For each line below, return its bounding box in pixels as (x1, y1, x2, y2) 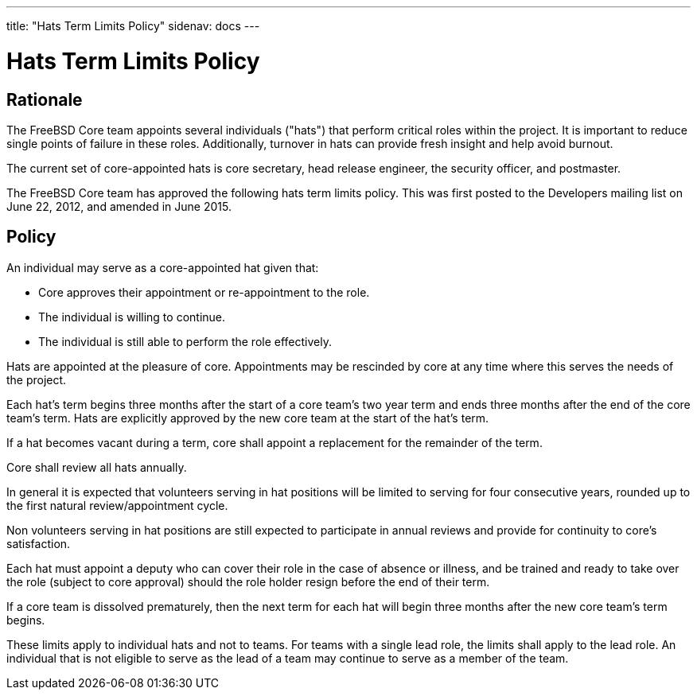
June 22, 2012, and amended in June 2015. (6, 199, 232, 213)
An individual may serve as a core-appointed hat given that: (6, 260, 319, 274)
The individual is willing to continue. (38, 309, 226, 324)
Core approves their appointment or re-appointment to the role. (38, 285, 370, 299)
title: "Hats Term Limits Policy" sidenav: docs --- (6, 19, 260, 33)
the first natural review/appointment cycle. (6, 498, 228, 512)
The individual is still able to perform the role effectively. (38, 334, 332, 348)
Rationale (6, 89, 83, 110)
